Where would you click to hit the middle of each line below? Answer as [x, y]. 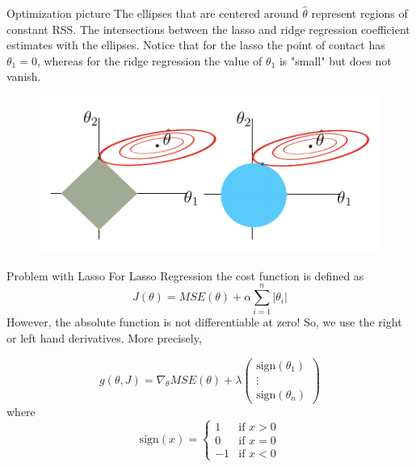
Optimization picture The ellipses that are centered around [153, 13]
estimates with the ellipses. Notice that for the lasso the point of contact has [196, 45]
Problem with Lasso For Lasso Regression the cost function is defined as [185, 275]
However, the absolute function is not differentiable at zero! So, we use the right [204, 322]
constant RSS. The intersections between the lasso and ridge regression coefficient [208, 29]
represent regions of [359, 13]
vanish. [24, 76]
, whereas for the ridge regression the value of [149, 60]
